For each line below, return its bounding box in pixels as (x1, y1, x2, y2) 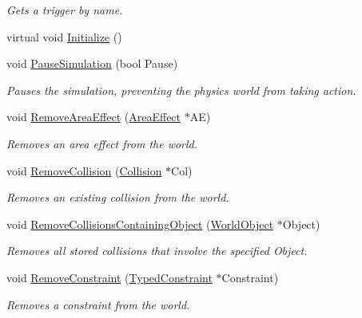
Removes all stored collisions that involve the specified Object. (6, 242, 308, 259)
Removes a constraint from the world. (6, 296, 190, 312)
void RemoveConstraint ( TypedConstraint (6, 269, 213, 285)
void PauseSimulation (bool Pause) (6, 55, 178, 72)
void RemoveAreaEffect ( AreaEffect (6, 108, 181, 125)
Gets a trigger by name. (6, 2, 123, 18)
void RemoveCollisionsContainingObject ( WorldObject (6, 215, 274, 232)
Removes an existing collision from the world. (6, 189, 229, 206)
